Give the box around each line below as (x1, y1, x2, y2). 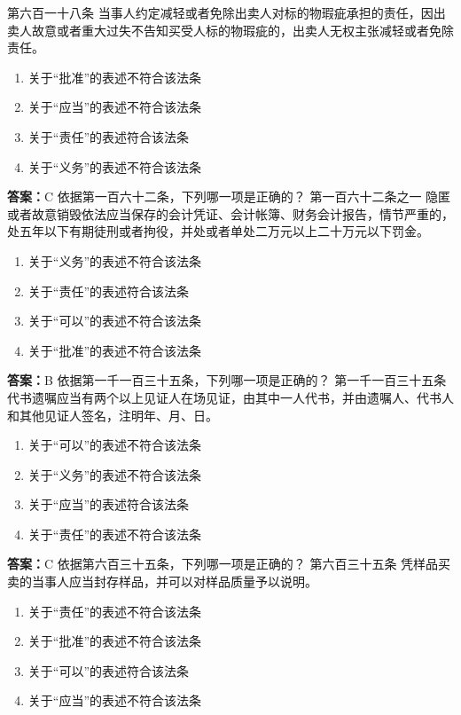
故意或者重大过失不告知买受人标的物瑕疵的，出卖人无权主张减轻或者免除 (31, 20, 454, 39)
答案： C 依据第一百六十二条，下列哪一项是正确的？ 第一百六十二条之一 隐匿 (7, 187, 451, 206)
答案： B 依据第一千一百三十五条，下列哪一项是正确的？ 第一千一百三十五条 (7, 371, 447, 389)
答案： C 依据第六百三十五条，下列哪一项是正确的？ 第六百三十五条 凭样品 (7, 554, 439, 573)
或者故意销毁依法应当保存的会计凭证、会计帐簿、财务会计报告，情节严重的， (7, 204, 454, 223)
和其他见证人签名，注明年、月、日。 (7, 405, 218, 424)
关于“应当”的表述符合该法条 (27, 495, 190, 514)
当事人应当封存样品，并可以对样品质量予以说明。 (31, 572, 317, 591)
